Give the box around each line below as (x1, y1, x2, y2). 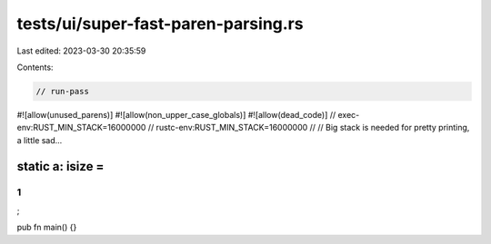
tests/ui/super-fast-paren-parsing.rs (16, 14, 304, 34)
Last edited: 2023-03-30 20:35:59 (16, 45, 146, 56)
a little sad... (16, 134, 63, 145)
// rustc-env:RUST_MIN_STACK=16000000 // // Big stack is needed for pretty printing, (147, 122, 470, 133)
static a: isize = (16, 159, 105, 174)
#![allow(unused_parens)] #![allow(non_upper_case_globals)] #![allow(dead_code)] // (16, 109, 336, 120)
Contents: (16, 62, 54, 73)
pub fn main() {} (16, 222, 77, 233)
